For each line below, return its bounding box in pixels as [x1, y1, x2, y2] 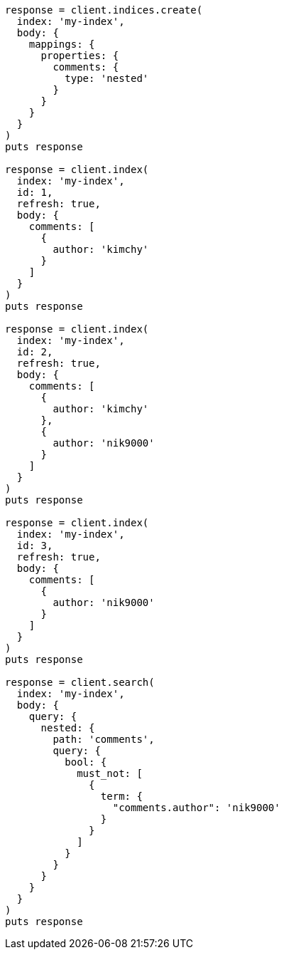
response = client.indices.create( [5, 4, 203, 16]
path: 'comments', [53, 734, 155, 745]
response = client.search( [5, 677, 155, 688]
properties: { [40, 50, 119, 61]
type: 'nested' [65, 73, 149, 84]
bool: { [65, 756, 107, 768]
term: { [100, 790, 143, 802]
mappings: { [28, 38, 95, 50]
